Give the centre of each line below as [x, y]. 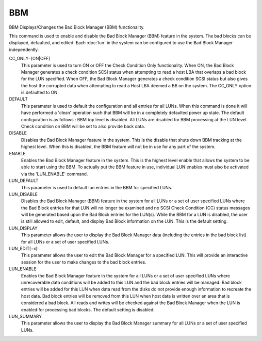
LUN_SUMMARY [25, 316]
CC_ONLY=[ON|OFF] [30, 59]
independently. [24, 49]
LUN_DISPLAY [23, 228]
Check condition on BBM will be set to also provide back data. [83, 127]
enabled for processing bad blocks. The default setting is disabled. [88, 309]
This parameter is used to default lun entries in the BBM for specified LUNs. [97, 187]
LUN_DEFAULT [24, 181]
